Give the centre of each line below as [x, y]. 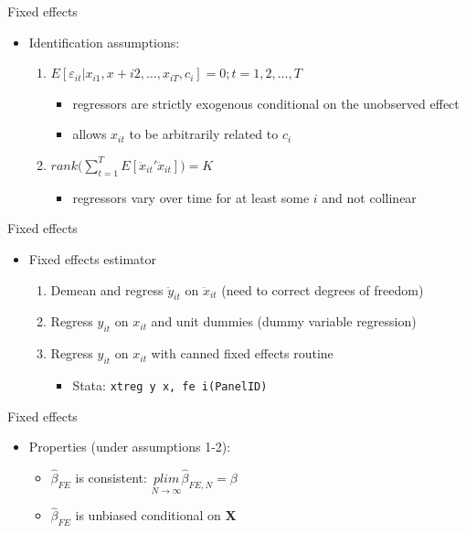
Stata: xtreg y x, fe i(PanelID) [170, 384]
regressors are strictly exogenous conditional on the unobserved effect [266, 103]
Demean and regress [107, 289]
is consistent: [111, 477]
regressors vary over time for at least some [191, 197]
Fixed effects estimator [92, 258]
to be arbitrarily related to [204, 134]
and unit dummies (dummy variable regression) [284, 321]
